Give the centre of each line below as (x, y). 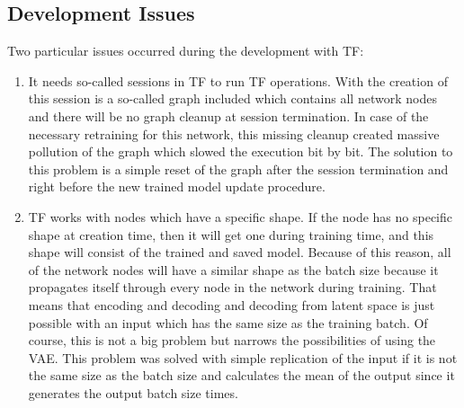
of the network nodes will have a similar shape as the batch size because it (233, 269)
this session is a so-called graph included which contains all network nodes (232, 98)
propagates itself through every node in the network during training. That (232, 287)
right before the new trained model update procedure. (177, 186)
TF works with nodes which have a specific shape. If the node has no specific (241, 216)
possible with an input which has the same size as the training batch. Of (228, 322)
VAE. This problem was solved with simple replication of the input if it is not (243, 357)
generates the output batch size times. (133, 392)
